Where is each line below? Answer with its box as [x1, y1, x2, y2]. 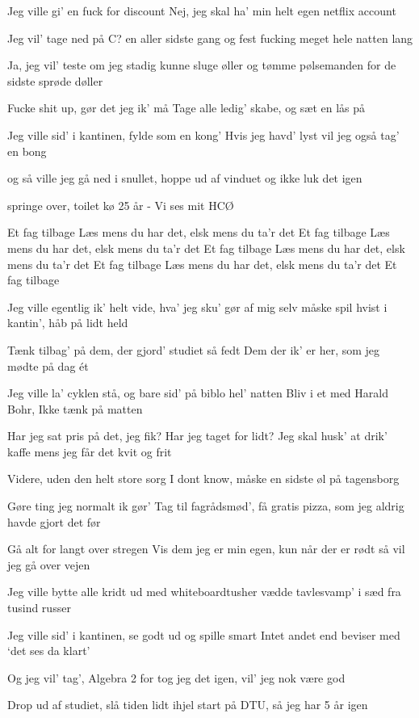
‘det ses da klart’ [7, 642, 90, 659]
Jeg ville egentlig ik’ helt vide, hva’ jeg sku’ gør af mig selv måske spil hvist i [7, 298, 388, 315]
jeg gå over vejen [7, 556, 90, 573]
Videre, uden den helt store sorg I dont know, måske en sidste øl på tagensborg [7, 470, 400, 487]
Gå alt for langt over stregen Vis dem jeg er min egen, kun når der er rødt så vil [7, 540, 405, 557]
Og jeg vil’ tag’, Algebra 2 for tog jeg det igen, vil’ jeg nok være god [7, 669, 346, 686]
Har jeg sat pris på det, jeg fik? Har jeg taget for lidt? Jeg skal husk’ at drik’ [7, 427, 388, 444]
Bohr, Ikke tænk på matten [7, 400, 143, 417]
